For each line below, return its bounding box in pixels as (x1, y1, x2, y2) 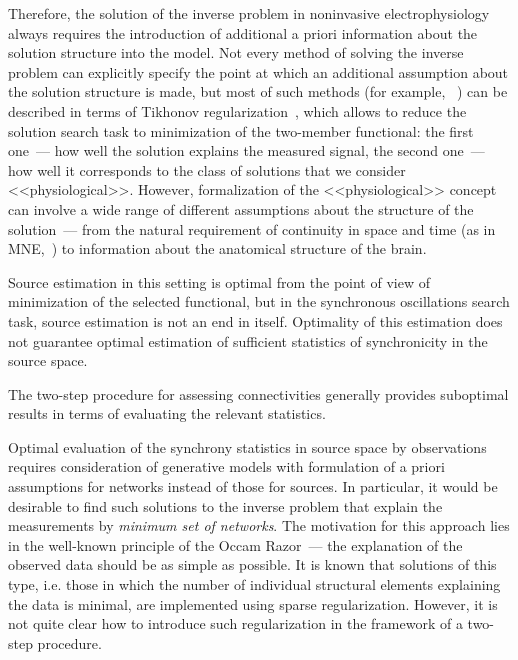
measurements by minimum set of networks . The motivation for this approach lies (8, 515, 510, 536)
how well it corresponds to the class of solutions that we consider (8, 159, 406, 180)
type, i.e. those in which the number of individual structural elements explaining (8, 574, 501, 595)
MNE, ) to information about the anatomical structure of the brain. (8, 238, 427, 259)
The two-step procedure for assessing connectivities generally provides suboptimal (8, 383, 509, 404)
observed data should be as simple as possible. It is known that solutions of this (8, 554, 497, 575)
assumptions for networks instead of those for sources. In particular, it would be (8, 476, 498, 497)
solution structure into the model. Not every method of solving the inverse (8, 42, 464, 63)
